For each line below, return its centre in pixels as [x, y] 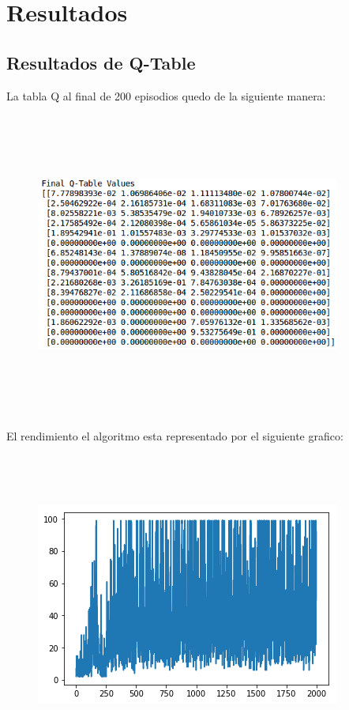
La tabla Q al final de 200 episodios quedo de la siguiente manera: [166, 95]
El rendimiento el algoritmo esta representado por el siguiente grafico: [175, 435]
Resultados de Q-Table [101, 62]
